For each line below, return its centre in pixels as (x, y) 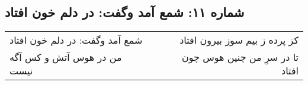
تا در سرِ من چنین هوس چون (240, 57)
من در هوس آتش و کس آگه (66, 57)
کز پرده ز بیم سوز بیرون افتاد (239, 40)
